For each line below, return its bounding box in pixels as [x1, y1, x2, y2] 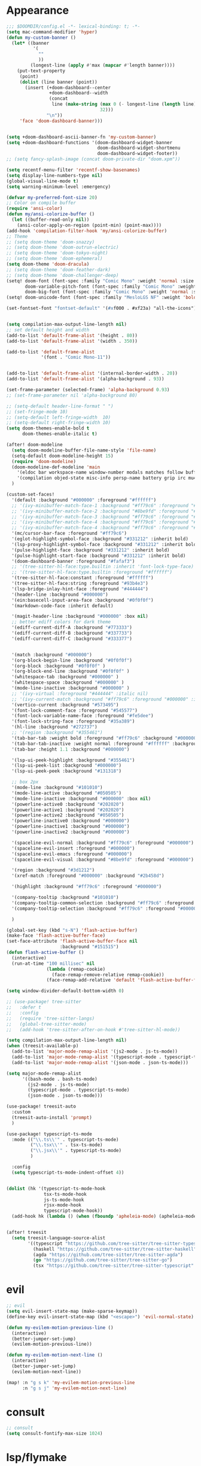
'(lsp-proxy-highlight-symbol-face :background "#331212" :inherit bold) [11, 541, 199, 547]
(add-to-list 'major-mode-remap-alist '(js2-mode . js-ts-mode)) [11, 1049, 178, 1054]
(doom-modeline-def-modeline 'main [11, 464, 100, 470]
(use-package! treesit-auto [6, 1104, 77, 1110]
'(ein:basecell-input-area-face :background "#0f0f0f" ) [11, 597, 154, 603]
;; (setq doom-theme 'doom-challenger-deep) [6, 272, 119, 278]
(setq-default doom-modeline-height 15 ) [11, 453, 114, 459]
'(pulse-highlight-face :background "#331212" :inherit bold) [11, 547, 170, 553]
